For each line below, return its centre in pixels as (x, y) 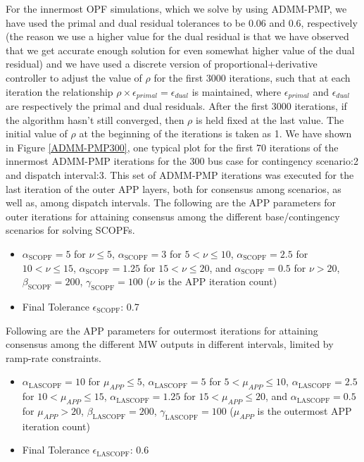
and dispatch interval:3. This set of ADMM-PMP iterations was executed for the (180, 174)
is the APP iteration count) (218, 281)
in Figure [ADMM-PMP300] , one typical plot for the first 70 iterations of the (172, 147)
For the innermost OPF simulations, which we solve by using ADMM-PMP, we (176, 8)
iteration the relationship (59, 91)
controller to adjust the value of (74, 77)
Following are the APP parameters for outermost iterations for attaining (162, 330)
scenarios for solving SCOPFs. (70, 230)
